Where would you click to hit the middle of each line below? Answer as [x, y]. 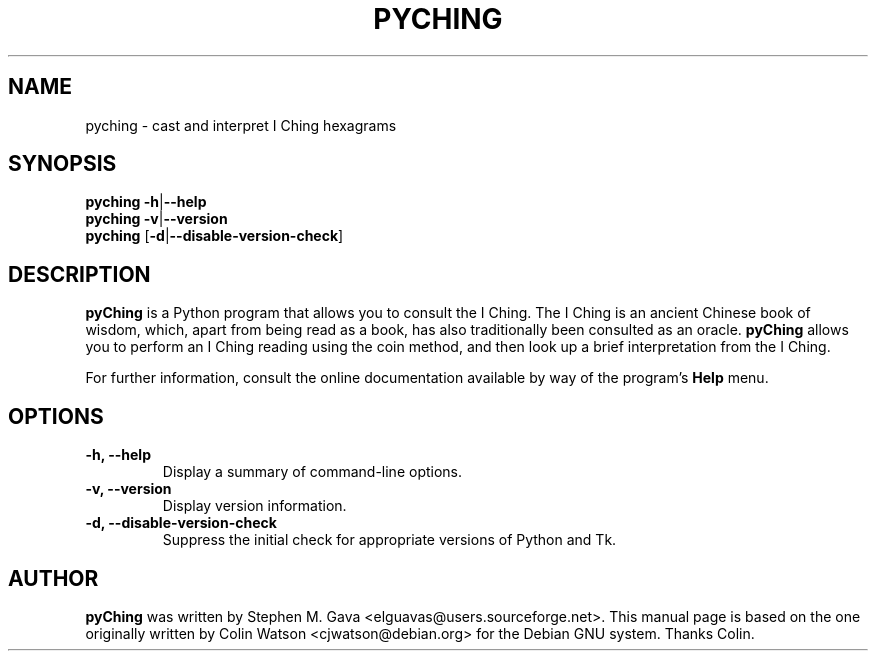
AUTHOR [53, 578]
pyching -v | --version [156, 219]
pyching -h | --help [146, 202]
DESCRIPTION [79, 274]
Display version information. [254, 506]
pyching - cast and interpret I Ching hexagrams [241, 125]
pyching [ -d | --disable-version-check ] [214, 236]
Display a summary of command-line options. [312, 472]
